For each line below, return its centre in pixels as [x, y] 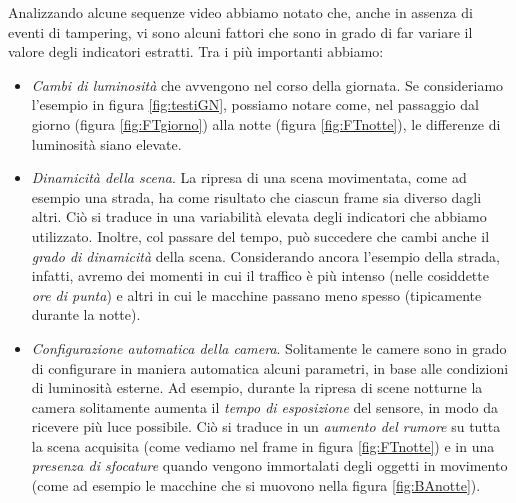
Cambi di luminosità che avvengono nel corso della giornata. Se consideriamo [267, 84]
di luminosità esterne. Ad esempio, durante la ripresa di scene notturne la [257, 387]
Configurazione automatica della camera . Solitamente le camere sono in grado [269, 347]
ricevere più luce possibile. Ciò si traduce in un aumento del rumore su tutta [266, 426]
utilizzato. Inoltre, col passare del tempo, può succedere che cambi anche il [260, 235]
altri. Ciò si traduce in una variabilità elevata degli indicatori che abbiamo [259, 216]
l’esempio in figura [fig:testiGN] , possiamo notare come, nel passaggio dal [255, 104]
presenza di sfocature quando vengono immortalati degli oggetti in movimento [269, 465]
